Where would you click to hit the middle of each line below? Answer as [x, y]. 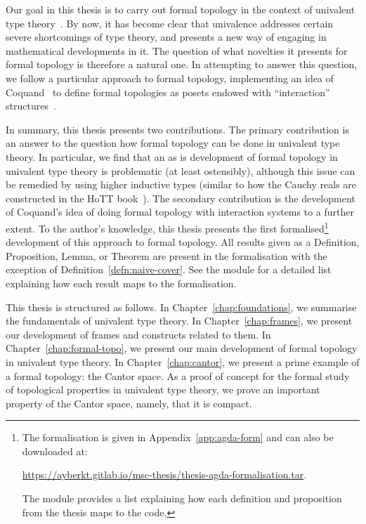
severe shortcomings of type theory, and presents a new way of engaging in [166, 37]
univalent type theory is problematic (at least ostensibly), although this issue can [181, 170]
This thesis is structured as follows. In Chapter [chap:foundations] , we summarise [181, 307]
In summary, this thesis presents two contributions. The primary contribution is [177, 129]
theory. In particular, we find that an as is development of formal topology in [172, 156]
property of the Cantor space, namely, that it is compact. [129, 403]
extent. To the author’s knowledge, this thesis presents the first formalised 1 [167, 227]
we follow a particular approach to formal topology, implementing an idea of [170, 78]
